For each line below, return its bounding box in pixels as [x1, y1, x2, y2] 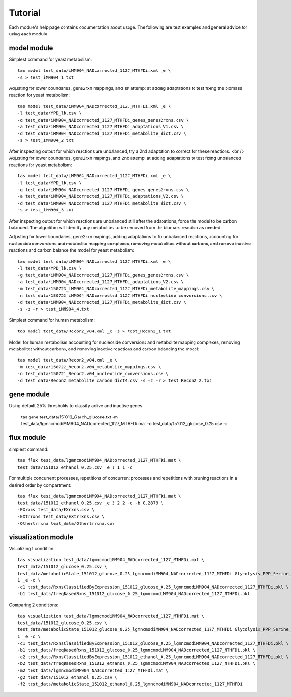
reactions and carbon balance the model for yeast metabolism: [9, 247, 134, 253]
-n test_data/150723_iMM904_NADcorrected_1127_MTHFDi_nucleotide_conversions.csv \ [17, 293, 223, 298]
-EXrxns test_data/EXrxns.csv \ [17, 507, 95, 512]
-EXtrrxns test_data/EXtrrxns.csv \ [17, 514, 105, 520]
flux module [9, 433, 46, 442]
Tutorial [9, 7, 41, 18]
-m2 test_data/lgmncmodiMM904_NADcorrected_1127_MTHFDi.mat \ [17, 667, 169, 673]
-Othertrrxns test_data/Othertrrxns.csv [17, 521, 115, 526]
